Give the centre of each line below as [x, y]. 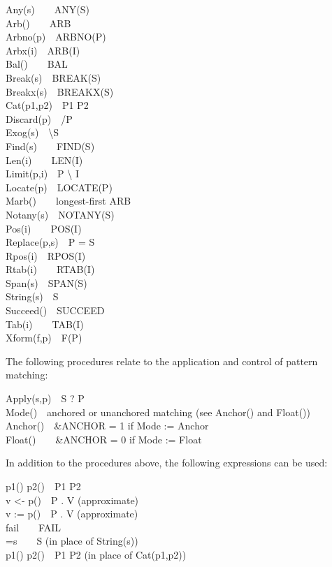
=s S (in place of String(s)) [72, 541]
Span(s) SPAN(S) [46, 282]
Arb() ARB [38, 23]
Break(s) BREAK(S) [53, 77]
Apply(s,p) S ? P [45, 398]
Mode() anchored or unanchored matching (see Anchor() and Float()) [158, 412]
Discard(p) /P [39, 118]
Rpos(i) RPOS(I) [46, 255]
